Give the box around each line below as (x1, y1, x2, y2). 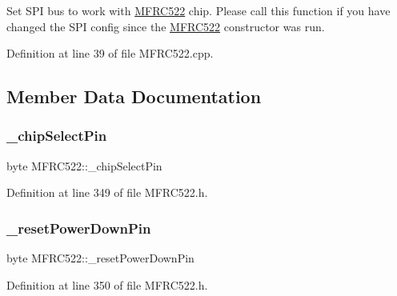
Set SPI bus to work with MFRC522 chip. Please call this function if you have (6, 2, 391, 18)
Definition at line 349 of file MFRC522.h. (6, 184, 208, 201)
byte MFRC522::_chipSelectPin (6, 157, 162, 174)
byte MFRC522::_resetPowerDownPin (6, 250, 194, 266)
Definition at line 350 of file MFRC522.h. (6, 276, 208, 293)
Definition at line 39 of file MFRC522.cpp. (6, 45, 214, 62)
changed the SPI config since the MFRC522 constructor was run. (6, 18, 325, 34)
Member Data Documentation (6, 84, 262, 109)
